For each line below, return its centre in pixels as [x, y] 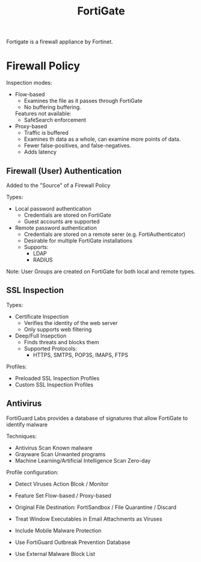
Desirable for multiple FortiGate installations [78, 240]
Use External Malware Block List [55, 554]
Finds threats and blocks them [61, 342]
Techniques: [22, 436]
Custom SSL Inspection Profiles [54, 384]
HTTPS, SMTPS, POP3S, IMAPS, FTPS [80, 355]
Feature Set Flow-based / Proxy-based [63, 495]
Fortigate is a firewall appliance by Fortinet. [60, 42]
